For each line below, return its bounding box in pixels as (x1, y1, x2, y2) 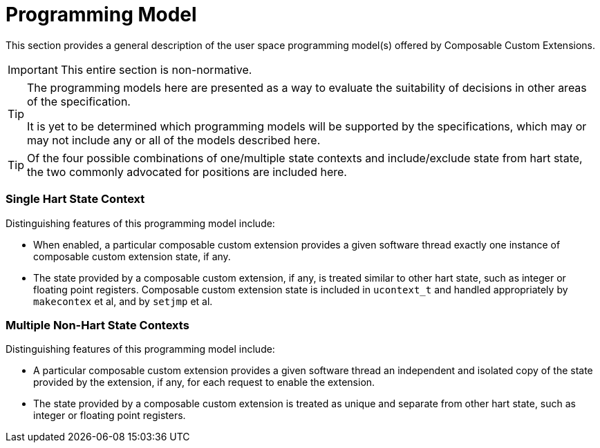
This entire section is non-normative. (60, 62, 252, 77)
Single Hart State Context (6, 192, 145, 206)
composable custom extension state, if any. (33, 250, 231, 262)
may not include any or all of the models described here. (27, 133, 321, 147)
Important (8, 62, 58, 77)
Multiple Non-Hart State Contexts (6, 318, 189, 332)
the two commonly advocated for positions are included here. (27, 164, 347, 179)
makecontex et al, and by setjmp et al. (33, 295, 213, 307)
